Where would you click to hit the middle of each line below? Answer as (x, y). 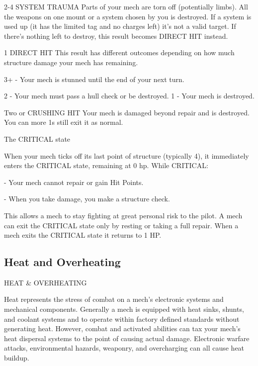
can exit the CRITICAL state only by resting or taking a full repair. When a (121, 225)
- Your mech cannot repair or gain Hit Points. (74, 182)
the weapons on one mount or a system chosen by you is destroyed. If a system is (128, 16)
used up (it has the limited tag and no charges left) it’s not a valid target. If (120, 26)
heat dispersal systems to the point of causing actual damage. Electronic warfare (127, 338)
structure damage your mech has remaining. (71, 62)
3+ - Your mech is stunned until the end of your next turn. (94, 79)
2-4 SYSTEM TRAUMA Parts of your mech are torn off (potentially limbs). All (126, 6)
